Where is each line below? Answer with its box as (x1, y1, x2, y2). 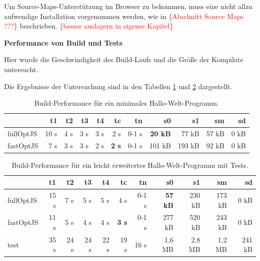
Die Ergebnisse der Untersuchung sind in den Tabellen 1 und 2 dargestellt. (4, 81, 232, 91)
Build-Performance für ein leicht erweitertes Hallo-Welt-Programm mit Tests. (11, 159, 248, 170)
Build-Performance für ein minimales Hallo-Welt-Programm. (34, 98, 219, 108)
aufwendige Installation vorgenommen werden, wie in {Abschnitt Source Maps (4, 11, 244, 21)
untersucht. (4, 64, 38, 74)
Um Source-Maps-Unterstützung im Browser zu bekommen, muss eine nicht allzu (4, 1, 252, 11)
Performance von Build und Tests (4, 37, 122, 48)
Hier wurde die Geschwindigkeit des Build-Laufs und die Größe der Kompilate (4, 54, 243, 65)
